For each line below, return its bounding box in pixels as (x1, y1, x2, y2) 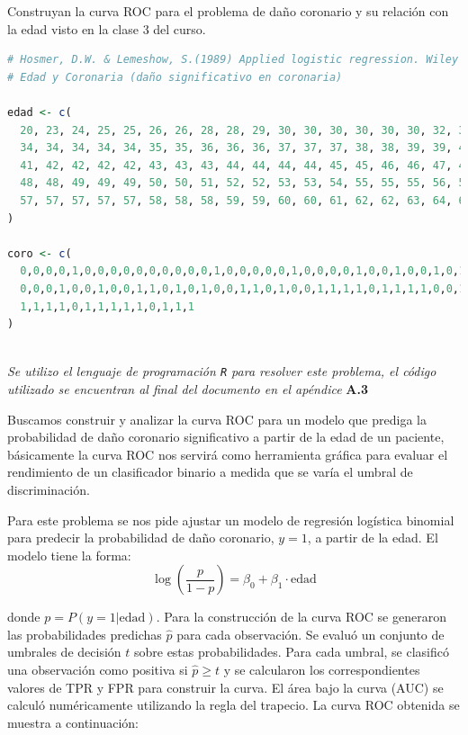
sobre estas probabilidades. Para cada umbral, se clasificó (133, 642, 450, 661)
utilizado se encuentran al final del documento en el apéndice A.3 (7, 379, 368, 398)
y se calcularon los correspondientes (223, 660, 420, 679)
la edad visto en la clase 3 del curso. (7, 19, 206, 38)
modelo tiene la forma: (7, 545, 131, 564)
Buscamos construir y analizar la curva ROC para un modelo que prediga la (7, 409, 427, 428)
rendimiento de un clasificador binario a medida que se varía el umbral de (7, 462, 413, 481)
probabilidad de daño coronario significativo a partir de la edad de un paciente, (7, 427, 445, 446)
